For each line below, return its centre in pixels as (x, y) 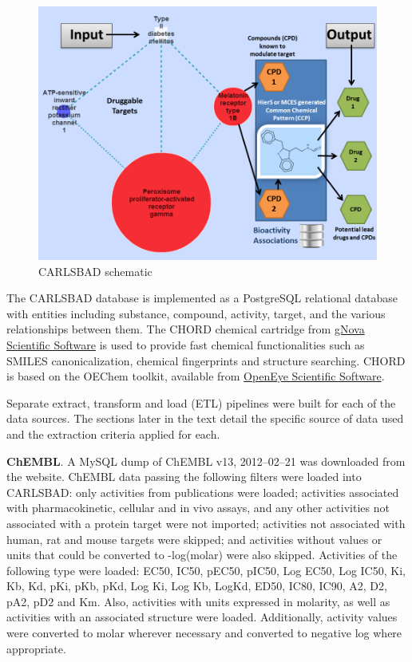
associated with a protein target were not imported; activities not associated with (206, 523)
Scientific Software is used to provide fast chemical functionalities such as (186, 344)
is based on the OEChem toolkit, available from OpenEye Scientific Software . (196, 376)
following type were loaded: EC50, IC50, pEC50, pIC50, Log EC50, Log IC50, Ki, (206, 570)
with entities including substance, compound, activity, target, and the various (196, 313)
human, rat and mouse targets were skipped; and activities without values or (194, 539)
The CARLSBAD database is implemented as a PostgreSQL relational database (202, 298)
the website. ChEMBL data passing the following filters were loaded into (184, 477)
